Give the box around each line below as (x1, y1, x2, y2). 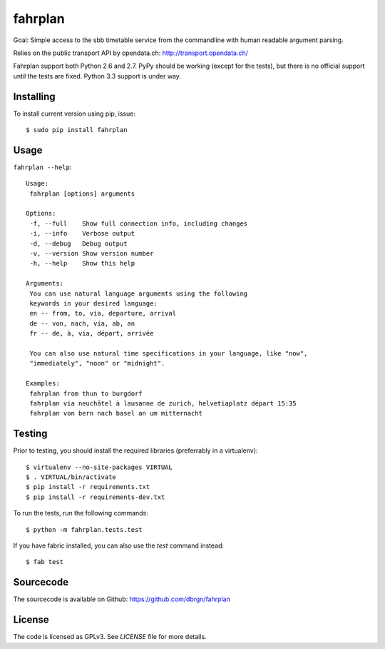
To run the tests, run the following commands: (13, 509, 149, 518)
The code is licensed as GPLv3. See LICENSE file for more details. (13, 633, 207, 641)
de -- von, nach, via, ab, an (29, 319, 135, 328)
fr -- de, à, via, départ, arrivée (29, 329, 154, 338)
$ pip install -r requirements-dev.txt (26, 493, 165, 501)
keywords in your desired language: (29, 300, 158, 307)
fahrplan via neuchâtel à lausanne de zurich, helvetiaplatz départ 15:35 (29, 399, 297, 407)
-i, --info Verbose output (29, 229, 135, 238)
